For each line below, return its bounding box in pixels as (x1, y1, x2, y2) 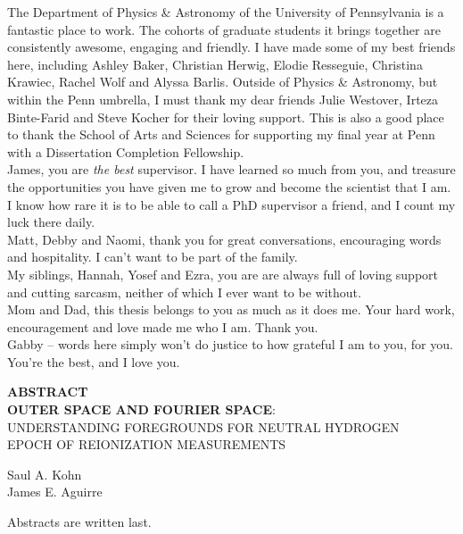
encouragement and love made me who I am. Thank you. (7, 317, 318, 336)
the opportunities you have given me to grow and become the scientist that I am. (7, 177, 451, 196)
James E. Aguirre (7, 482, 103, 501)
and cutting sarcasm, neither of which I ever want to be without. (7, 282, 361, 301)
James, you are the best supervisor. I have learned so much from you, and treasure (7, 160, 456, 179)
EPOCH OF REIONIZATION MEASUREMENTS (7, 435, 286, 454)
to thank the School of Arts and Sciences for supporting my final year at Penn (7, 125, 435, 144)
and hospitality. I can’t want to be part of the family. (7, 247, 298, 266)
